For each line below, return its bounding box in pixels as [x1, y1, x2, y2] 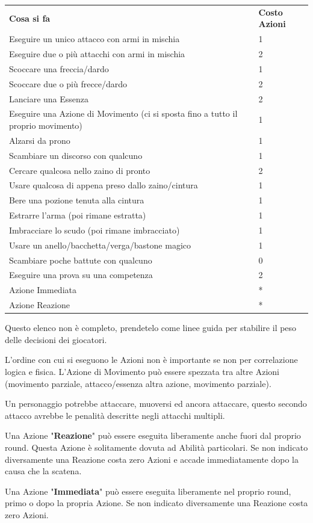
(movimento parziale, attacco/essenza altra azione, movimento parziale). [5, 377, 271, 389]
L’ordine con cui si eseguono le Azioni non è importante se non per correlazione [5, 353, 298, 366]
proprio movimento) [9, 119, 82, 131]
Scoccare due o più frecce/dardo [9, 77, 128, 90]
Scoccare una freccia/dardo [9, 62, 109, 75]
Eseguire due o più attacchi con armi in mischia [9, 48, 185, 60]
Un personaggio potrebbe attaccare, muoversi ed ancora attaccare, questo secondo [5, 397, 307, 410]
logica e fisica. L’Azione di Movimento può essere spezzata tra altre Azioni [5, 365, 279, 377]
